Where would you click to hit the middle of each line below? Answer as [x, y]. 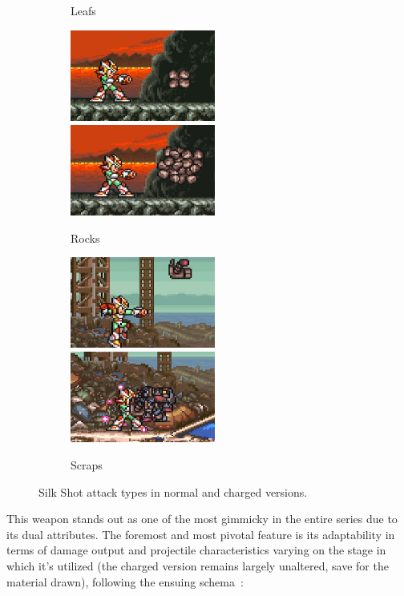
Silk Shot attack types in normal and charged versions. [173, 491]
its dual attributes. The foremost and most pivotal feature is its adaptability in [201, 534]
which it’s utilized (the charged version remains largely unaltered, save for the [198, 566]
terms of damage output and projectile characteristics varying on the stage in [196, 550]
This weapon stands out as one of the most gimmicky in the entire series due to [202, 519]
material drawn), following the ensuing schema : [125, 581]
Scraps [87, 465]
